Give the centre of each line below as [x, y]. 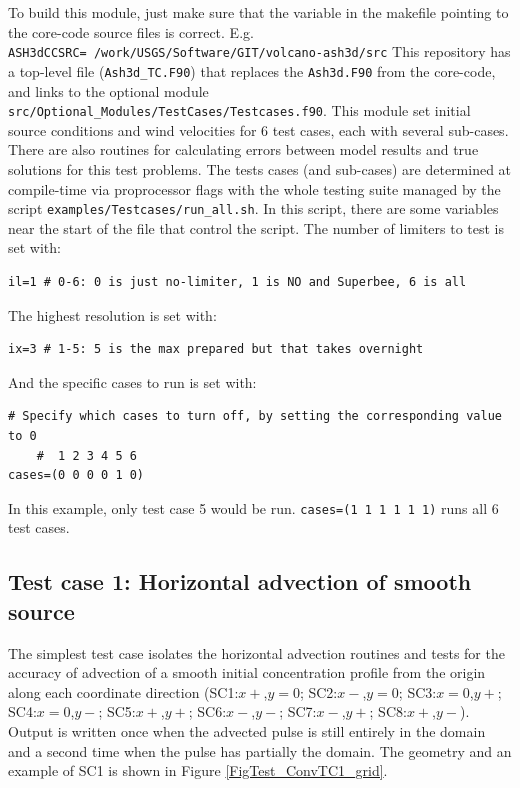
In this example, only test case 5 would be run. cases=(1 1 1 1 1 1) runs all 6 [253, 507]
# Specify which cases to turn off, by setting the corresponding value [255, 416]
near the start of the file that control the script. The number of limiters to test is [256, 227]
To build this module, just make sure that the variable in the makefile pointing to [258, 12]
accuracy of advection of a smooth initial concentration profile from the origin [247, 672]
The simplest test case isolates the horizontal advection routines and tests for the [256, 652]
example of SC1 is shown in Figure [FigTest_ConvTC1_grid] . [198, 770]
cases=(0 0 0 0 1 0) [76, 475]
